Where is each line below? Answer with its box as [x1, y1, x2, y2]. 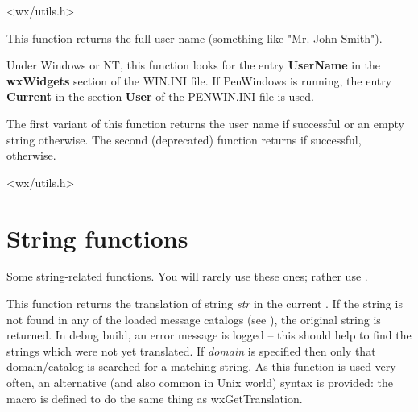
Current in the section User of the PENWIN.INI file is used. [6, 88, 314, 105]
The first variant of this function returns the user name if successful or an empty [6, 114, 404, 131]
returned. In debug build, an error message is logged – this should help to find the [6, 327, 412, 343]
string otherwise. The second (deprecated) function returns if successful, [6, 131, 362, 148]
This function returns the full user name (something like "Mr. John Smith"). [6, 29, 383, 46]
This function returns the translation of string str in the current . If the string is [6, 295, 403, 312]
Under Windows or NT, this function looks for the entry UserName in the [6, 56, 381, 73]
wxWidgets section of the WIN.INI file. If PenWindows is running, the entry [6, 72, 392, 89]
